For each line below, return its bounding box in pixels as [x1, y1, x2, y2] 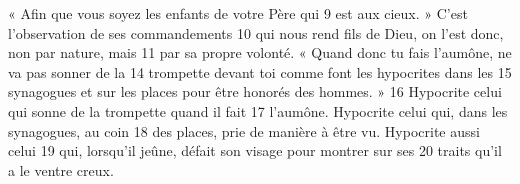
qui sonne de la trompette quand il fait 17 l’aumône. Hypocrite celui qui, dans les [8, 100, 508, 121]
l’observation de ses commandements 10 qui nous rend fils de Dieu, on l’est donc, [8, 22, 504, 43]
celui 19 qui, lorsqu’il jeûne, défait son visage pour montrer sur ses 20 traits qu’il [8, 140, 502, 161]
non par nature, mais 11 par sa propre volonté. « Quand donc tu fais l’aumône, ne [8, 42, 512, 63]
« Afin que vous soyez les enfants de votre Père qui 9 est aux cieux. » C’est [8, 3, 468, 23]
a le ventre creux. [8, 159, 114, 180]
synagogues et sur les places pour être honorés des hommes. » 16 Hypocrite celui [8, 81, 502, 102]
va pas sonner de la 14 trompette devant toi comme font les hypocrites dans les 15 [8, 61, 512, 82]
